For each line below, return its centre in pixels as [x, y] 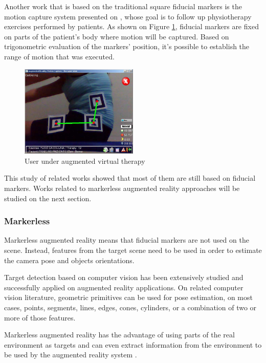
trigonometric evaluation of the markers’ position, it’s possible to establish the [127, 46]
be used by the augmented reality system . [71, 355]
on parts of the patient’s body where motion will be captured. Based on [117, 36]
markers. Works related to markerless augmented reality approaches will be [122, 188]
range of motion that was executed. [59, 56]
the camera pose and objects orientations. [69, 260]
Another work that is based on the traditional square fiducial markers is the [123, 6]
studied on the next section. [48, 198]
